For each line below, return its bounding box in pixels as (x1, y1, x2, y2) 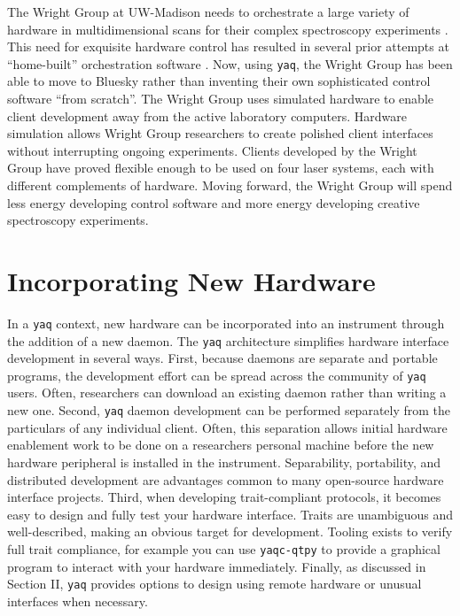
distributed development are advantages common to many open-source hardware (7, 470, 444, 489)
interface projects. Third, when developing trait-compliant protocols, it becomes (7, 488, 441, 506)
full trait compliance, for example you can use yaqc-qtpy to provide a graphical (7, 539, 441, 558)
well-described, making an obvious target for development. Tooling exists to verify (7, 522, 453, 541)
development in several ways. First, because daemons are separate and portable (7, 349, 438, 367)
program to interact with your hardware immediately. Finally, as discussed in (7, 557, 426, 575)
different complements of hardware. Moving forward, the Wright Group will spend (7, 176, 453, 194)
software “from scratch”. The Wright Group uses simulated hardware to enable (7, 89, 434, 108)
